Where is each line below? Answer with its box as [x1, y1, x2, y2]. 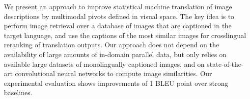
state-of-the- [207, 59, 244, 69]
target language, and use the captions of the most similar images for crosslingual [4, 30, 247, 40]
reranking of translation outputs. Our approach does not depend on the [4, 40, 220, 50]
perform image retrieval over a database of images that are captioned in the [4, 20, 232, 31]
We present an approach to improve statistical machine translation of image [4, 1, 232, 11]
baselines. [4, 87, 32, 98]
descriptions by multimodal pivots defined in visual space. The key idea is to [4, 11, 234, 21]
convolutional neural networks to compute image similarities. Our [15, 68, 212, 79]
